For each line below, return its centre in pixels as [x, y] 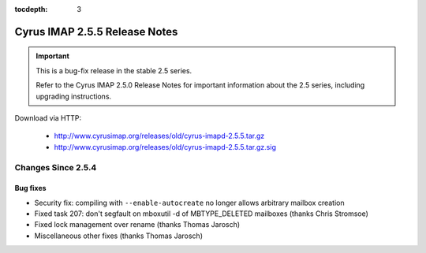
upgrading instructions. [74, 96]
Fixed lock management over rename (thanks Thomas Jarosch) [137, 225]
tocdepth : [31, 9]
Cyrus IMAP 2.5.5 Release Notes [96, 32]
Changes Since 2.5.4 [56, 167]
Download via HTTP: [48, 117]
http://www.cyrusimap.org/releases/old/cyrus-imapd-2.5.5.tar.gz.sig [165, 147]
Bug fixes [30, 188]
